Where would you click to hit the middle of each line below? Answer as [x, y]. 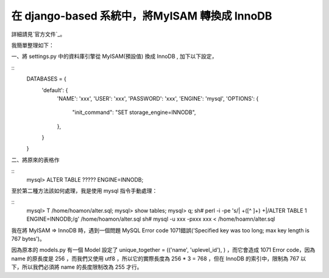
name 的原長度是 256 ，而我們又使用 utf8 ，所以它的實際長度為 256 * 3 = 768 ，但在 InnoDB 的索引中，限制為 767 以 [159, 258]
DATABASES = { [46, 79]
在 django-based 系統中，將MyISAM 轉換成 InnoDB [142, 16]
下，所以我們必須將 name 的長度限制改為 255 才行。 [77, 267]
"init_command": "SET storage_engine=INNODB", [134, 112]
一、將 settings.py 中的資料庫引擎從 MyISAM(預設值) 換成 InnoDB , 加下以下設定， [114, 56]
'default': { [55, 90]
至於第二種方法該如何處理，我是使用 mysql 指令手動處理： [84, 191]
